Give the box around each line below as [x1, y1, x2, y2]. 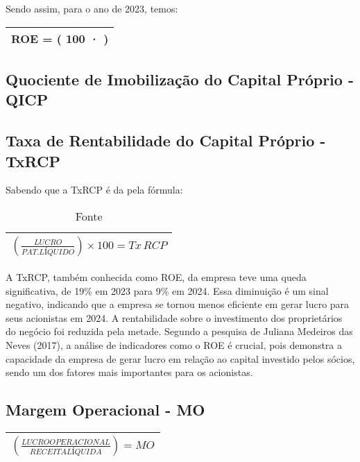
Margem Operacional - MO [6, 399, 205, 420]
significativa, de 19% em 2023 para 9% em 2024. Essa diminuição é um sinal [6, 283, 329, 298]
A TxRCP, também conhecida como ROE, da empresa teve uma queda [6, 269, 307, 284]
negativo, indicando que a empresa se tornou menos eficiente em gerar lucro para [6, 297, 350, 311]
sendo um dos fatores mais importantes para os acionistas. [6, 365, 253, 379]
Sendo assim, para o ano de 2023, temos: [6, 1, 178, 15]
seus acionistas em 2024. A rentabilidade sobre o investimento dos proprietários [6, 310, 343, 325]
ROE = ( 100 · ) [11, 30, 109, 46]
